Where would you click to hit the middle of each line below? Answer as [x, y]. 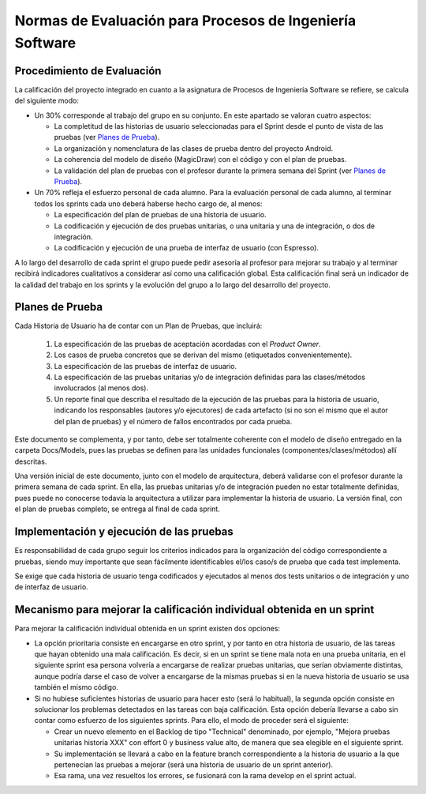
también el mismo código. [76, 687]
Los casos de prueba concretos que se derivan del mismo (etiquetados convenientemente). [203, 355]
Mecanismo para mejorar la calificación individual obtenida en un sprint [194, 610]
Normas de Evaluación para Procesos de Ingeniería [185, 21]
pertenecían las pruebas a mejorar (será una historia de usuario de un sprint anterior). [194, 764]
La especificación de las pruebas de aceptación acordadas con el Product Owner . [187, 344]
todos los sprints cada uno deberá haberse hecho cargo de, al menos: [148, 203]
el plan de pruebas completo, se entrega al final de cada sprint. [117, 509]
